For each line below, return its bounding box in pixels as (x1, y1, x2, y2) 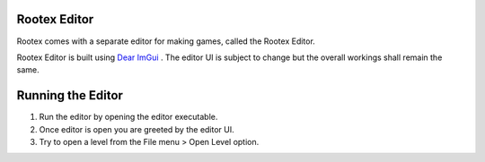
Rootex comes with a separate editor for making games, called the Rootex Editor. (16, 36, 316, 47)
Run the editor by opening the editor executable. (39, 112, 218, 123)
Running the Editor (16, 88, 123, 103)
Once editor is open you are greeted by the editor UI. (39, 124, 235, 134)
